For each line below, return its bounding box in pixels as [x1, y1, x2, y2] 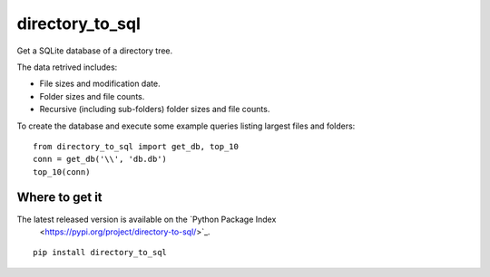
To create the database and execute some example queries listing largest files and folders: [16, 120, 356, 131]
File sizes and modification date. [39, 78, 161, 90]
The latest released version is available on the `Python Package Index [16, 214, 277, 224]
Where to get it [16, 190, 103, 205]
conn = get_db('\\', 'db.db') [33, 154, 168, 165]
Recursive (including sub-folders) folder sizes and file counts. [39, 104, 270, 115]
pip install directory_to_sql [33, 247, 168, 258]
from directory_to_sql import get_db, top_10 [33, 141, 240, 151]
